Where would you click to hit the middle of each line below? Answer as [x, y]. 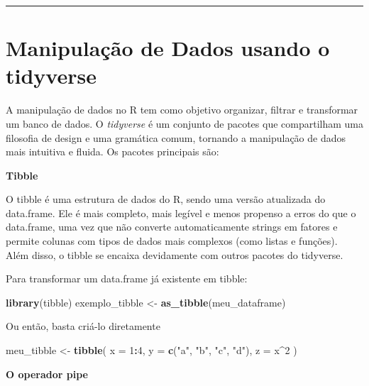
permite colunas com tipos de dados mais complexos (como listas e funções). [172, 241]
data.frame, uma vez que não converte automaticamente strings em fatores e [172, 227]
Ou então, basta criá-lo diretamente [83, 326]
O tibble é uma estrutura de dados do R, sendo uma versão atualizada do [166, 199]
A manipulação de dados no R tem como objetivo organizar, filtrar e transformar [182, 110]
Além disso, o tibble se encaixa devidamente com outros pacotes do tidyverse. [175, 254]
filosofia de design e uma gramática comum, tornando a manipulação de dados [176, 137]
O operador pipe [47, 374]
